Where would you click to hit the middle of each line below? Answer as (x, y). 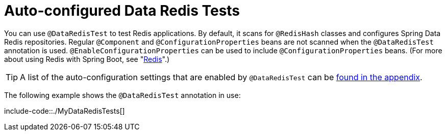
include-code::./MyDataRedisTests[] (65, 111)
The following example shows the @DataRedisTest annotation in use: (122, 95)
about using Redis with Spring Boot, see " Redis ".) (87, 59)
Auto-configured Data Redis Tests (122, 11)
